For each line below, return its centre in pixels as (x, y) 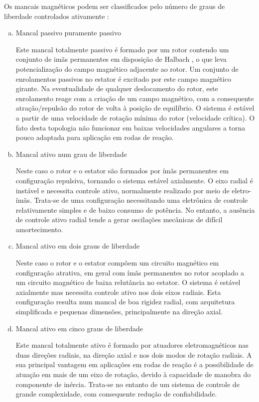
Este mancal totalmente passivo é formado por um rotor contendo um (122, 49)
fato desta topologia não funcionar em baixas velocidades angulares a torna (130, 127)
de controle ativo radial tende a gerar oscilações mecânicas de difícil (119, 219)
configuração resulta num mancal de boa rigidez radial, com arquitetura (125, 302)
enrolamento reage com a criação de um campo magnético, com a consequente (135, 98)
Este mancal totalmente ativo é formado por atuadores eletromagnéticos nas (132, 345)
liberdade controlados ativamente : (57, 16)
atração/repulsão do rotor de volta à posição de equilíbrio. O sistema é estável (135, 108)
